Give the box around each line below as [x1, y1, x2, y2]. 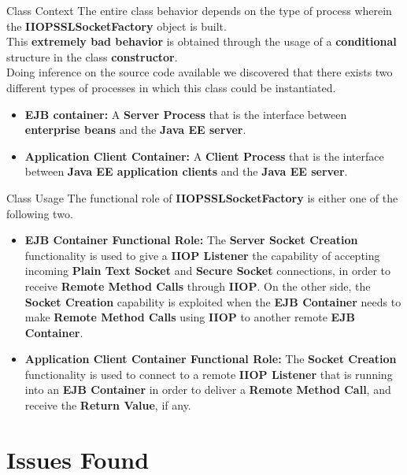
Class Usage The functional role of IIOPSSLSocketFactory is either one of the [6, 189, 398, 206]
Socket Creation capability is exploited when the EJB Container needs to [24, 293, 401, 310]
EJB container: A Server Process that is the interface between [24, 106, 347, 122]
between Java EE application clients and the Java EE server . [24, 163, 348, 180]
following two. [6, 205, 73, 221]
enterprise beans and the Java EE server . [24, 121, 246, 138]
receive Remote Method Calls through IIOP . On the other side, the [24, 277, 371, 294]
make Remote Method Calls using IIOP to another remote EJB [24, 309, 355, 325]
